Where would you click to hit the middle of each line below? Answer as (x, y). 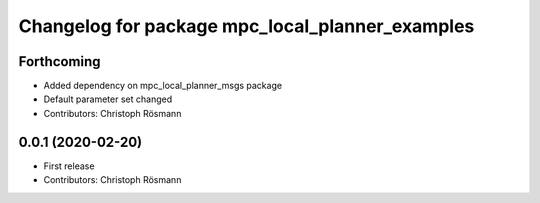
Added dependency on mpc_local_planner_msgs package (163, 86)
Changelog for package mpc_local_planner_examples (246, 26)
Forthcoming (59, 61)
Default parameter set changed (108, 99)
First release (69, 166)
